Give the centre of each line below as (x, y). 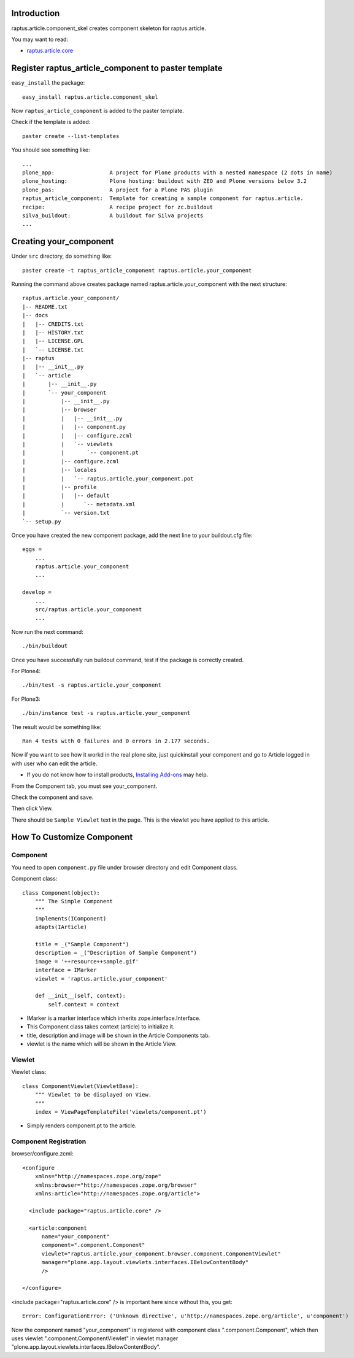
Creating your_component (63, 241)
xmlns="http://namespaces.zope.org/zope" (98, 1176)
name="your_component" (75, 1236)
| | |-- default (66, 496)
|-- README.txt (45, 307)
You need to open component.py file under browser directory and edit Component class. (125, 867)
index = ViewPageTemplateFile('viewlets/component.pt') (121, 1112)
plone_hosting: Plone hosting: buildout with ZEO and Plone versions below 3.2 (164, 181)
